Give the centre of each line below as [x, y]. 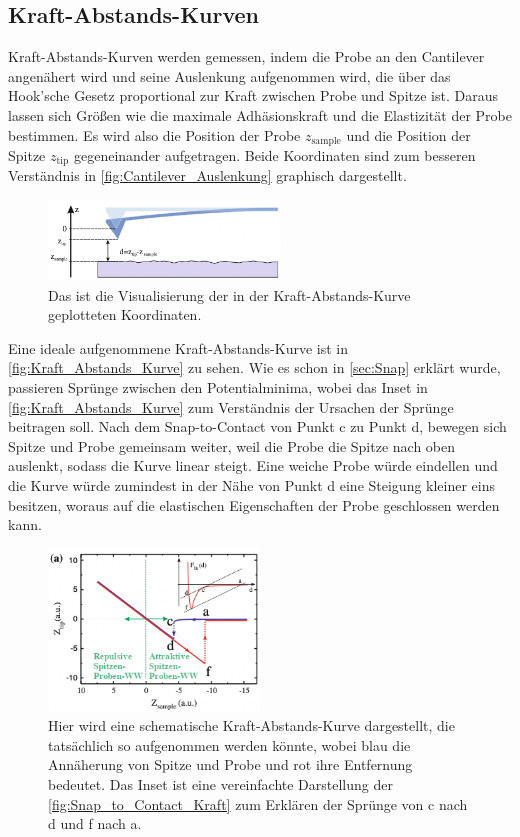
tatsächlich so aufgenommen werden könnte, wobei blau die [229, 744]
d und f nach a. [95, 823]
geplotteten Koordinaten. [125, 314]
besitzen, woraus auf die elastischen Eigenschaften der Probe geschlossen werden [254, 504]
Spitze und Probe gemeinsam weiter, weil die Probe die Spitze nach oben [232, 445]
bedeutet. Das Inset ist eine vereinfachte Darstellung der [220, 783]
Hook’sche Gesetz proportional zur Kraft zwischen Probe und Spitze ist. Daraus [253, 95]
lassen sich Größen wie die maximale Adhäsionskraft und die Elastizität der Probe [260, 114]
